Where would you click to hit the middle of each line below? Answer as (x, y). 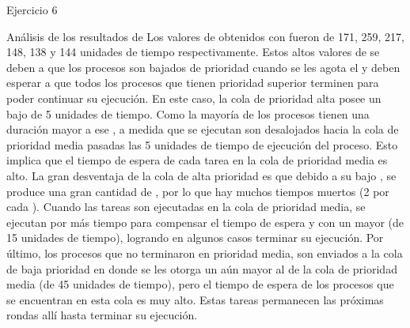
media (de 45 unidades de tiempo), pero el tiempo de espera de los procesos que (200, 284)
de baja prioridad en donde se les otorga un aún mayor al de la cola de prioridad (202, 268)
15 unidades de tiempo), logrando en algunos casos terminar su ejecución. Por (195, 238)
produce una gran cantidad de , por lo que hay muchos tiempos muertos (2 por (198, 191)
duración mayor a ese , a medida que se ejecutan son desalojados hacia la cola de (203, 129)
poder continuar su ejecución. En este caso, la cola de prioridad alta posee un (194, 98)
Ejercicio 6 (32, 9)
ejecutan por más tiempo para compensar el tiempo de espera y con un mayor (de (205, 222)
